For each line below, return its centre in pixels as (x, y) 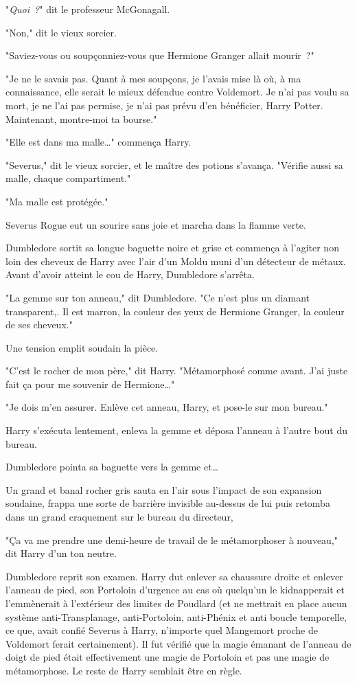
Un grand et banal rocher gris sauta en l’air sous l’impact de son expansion (164, 489)
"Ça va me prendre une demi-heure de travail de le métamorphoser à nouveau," (172, 539)
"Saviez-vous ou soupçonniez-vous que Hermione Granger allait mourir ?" (160, 55)
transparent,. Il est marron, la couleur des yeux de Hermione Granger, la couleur (175, 311)
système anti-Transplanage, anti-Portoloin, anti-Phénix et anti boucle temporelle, (176, 616)
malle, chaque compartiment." (68, 178)
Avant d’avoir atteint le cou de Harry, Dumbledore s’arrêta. (130, 274)
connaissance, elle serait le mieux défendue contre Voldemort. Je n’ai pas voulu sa (177, 92)
